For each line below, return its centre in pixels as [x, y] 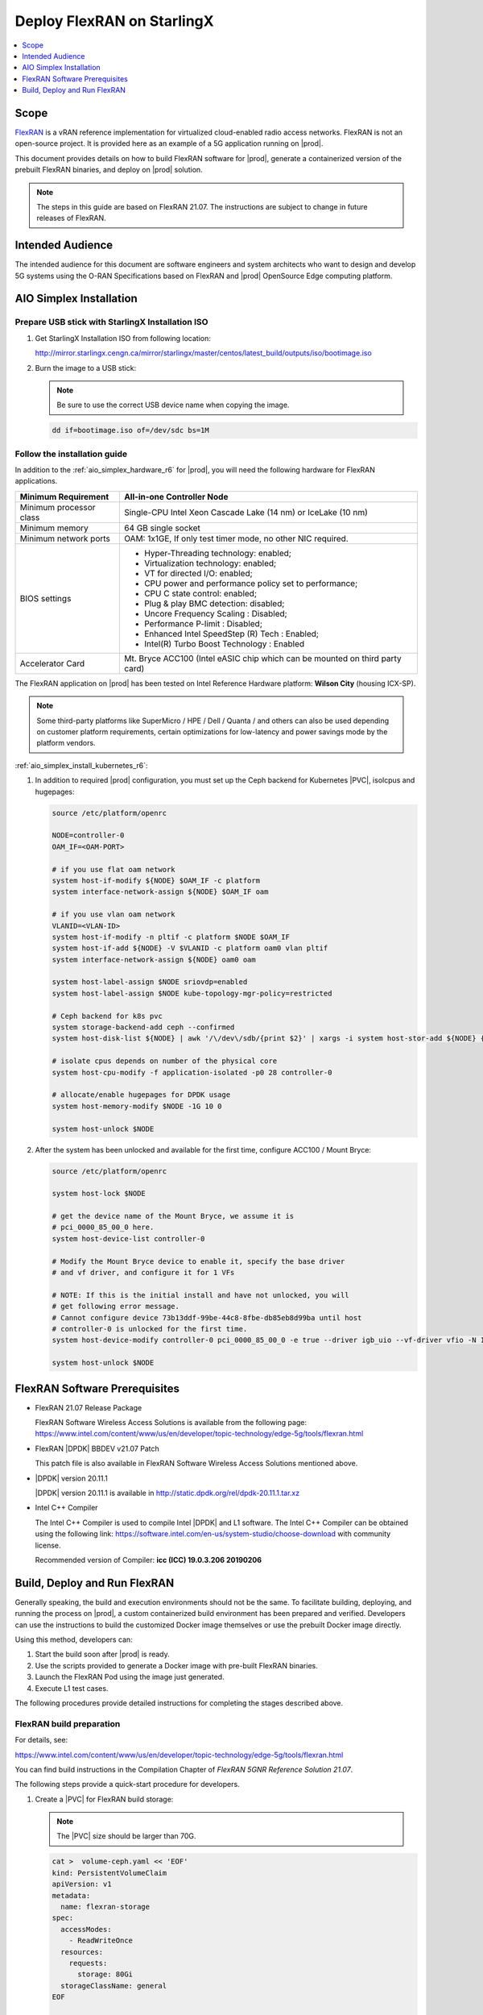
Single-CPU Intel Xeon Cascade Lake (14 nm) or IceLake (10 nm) [246, 512]
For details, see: [41, 1740]
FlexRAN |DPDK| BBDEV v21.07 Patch [97, 1448]
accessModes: [86, 1929]
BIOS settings [45, 598]
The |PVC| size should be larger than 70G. [126, 1836]
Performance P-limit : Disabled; [203, 623]
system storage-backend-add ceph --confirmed [143, 1027]
